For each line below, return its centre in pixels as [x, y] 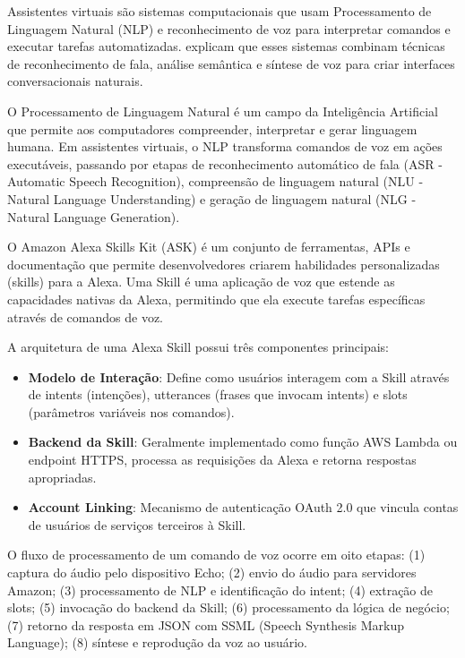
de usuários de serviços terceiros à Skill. [137, 524]
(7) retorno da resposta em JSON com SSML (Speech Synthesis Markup [206, 624]
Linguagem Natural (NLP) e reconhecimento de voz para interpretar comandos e [229, 28]
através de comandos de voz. [85, 316]
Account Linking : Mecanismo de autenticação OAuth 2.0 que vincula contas [243, 507]
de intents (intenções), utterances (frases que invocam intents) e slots [218, 394]
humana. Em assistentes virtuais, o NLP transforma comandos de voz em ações [225, 146]
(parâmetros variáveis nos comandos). [131, 411]
